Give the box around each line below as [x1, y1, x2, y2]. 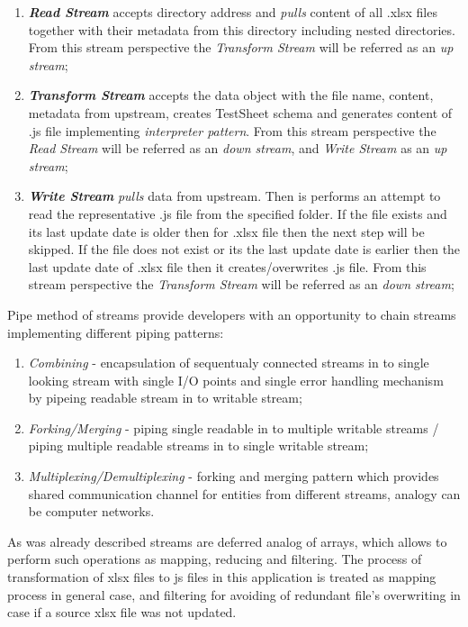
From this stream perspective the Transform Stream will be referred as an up [28, 38, 454, 57]
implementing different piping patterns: [7, 323, 224, 341]
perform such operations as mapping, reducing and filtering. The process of [7, 550, 422, 568]
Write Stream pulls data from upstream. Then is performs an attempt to [28, 186, 441, 205]
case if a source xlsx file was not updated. [7, 603, 237, 622]
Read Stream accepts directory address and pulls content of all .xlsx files [28, 3, 437, 21]
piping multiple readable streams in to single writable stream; [28, 436, 369, 455]
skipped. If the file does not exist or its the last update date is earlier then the [28, 240, 461, 259]
